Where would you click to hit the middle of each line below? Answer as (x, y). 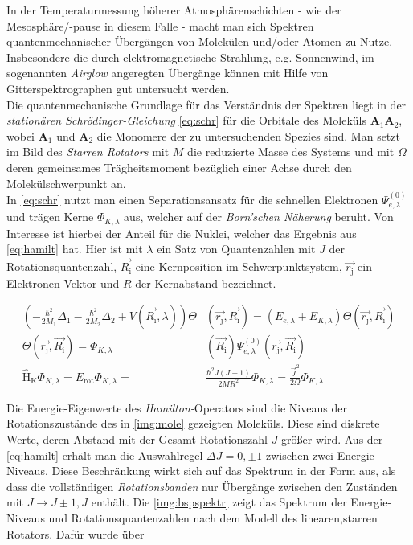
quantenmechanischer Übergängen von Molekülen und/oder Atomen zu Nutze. (200, 41)
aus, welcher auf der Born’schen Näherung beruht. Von (259, 217)
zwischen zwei (300, 455)
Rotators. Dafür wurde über (76, 533)
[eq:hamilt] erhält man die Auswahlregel (105, 455)
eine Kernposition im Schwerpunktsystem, (239, 266)
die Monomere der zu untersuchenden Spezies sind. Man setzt (248, 135)
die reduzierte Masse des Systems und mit (291, 152)
